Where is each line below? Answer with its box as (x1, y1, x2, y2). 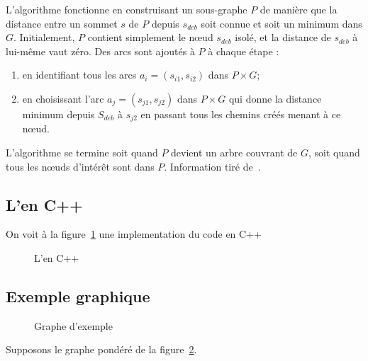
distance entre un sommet (6, 16, 118, 30)
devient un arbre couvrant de (171, 145, 298, 160)
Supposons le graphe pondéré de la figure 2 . (6, 342, 197, 357)
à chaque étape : (208, 43, 279, 58)
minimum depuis (22, 106, 95, 121)
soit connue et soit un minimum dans (201, 16, 362, 30)
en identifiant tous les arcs (22, 67, 137, 82)
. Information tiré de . (164, 159, 261, 173)
